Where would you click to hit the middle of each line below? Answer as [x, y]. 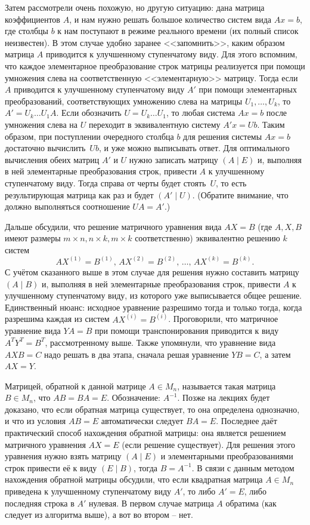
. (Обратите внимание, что [240, 194]
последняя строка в [40, 503]
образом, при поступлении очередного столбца [89, 136]
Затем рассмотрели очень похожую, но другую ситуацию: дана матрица [135, 7]
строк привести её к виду [51, 467]
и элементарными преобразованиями [227, 456]
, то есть [231, 182]
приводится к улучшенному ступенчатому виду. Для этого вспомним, [171, 54]
